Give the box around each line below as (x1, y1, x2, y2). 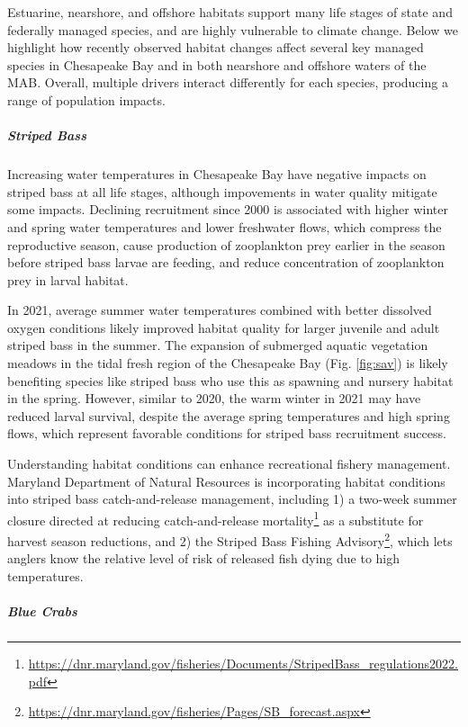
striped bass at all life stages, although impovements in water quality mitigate (7, 182, 437, 201)
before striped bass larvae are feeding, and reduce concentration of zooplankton (7, 253, 445, 272)
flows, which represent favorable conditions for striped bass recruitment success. (7, 424, 446, 443)
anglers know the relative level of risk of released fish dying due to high (7, 549, 400, 568)
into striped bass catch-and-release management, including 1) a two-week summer (7, 489, 457, 508)
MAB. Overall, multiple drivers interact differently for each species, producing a (7, 73, 448, 92)
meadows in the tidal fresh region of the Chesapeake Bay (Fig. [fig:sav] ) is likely (7, 354, 448, 372)
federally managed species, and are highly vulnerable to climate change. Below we (7, 20, 458, 39)
